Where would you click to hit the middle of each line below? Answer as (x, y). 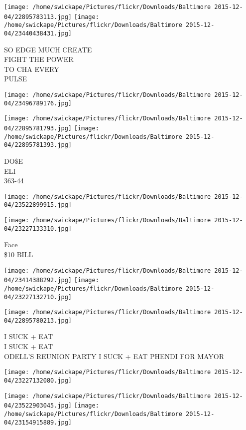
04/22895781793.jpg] (38, 128)
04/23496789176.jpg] (38, 103)
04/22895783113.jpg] (38, 17)
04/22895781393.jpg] (38, 145)
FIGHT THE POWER (39, 59)
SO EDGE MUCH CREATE (48, 49)
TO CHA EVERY (32, 69)
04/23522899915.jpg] (38, 205)
